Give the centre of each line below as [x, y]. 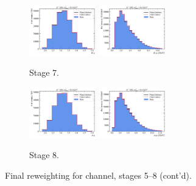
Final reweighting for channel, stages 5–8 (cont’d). [98, 175]
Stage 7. [44, 72]
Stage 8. [44, 155]
